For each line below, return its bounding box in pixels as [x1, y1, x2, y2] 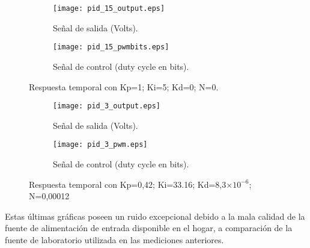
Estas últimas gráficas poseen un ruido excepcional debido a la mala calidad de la [5, 209, 305, 222]
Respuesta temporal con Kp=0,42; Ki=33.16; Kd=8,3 [29, 178, 226, 190]
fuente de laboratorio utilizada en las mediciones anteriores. [5, 233, 224, 246]
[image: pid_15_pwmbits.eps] [53, 43, 169, 52]
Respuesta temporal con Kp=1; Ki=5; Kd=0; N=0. [29, 80, 219, 93]
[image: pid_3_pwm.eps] [53, 140, 148, 149]
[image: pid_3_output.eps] [53, 102, 160, 111]
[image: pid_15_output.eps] [53, 4, 165, 13]
